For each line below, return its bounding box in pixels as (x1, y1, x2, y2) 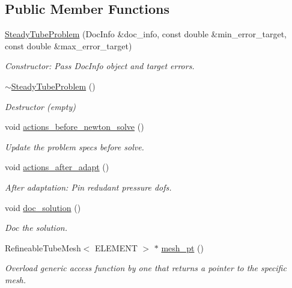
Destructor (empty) (5, 100, 76, 112)
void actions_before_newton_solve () (5, 120, 144, 133)
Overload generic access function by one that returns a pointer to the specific (5, 262, 287, 274)
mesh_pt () (161, 241, 204, 254)
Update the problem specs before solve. (5, 140, 144, 153)
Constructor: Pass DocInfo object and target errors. (5, 60, 195, 72)
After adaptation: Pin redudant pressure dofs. (5, 180, 172, 193)
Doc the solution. (5, 221, 67, 234)
